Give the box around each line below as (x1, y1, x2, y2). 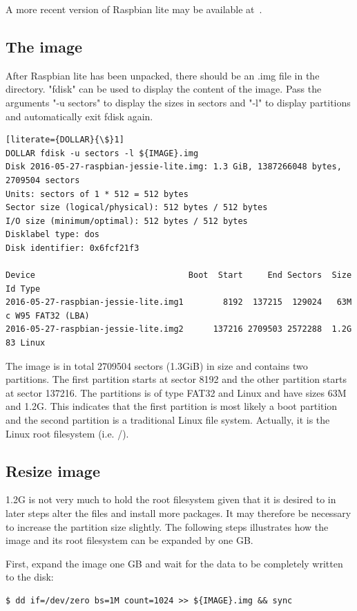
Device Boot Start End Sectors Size (6, 270, 352, 281)
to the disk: (6, 570, 54, 584)
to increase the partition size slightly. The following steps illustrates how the (6, 519, 329, 534)
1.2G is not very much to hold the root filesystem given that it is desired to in (6, 492, 336, 507)
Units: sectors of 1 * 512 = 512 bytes (6, 189, 189, 199)
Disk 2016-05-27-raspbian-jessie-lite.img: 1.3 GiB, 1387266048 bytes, (6, 162, 342, 172)
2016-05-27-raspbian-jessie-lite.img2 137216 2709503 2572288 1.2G (6, 324, 352, 335)
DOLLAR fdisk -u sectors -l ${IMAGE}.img (6, 148, 199, 158)
